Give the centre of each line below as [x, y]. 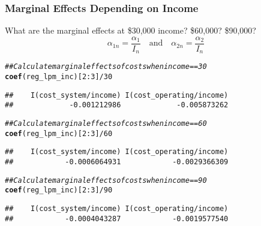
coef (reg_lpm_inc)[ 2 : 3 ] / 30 [59, 76]
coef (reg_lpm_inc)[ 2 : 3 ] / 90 [59, 190]
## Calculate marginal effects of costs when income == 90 [106, 180]
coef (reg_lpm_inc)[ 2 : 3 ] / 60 [59, 133]
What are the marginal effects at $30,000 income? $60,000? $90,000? [130, 30]
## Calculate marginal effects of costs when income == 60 [106, 123]
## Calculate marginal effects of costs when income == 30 [106, 67]
